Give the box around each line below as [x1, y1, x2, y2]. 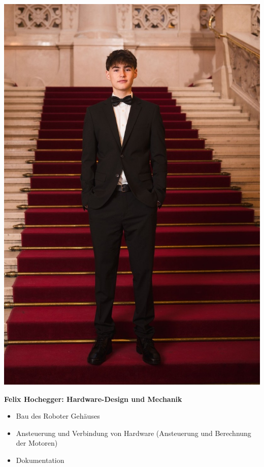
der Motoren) [16, 437, 58, 448]
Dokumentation [16, 454, 64, 465]
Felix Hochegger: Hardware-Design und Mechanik [4, 393, 182, 404]
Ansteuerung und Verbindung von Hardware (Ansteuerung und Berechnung [16, 427, 251, 438]
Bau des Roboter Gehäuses [16, 411, 100, 421]
